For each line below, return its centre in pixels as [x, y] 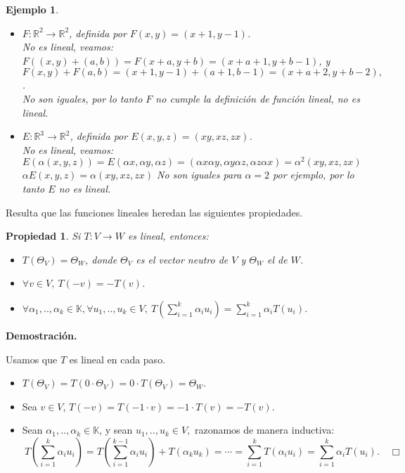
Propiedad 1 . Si [43, 236]
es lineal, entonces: [168, 236]
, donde [101, 259]
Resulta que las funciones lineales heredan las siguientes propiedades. [154, 212]
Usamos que [32, 359]
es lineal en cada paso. [117, 359]
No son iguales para [199, 175]
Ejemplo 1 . [32, 9]
